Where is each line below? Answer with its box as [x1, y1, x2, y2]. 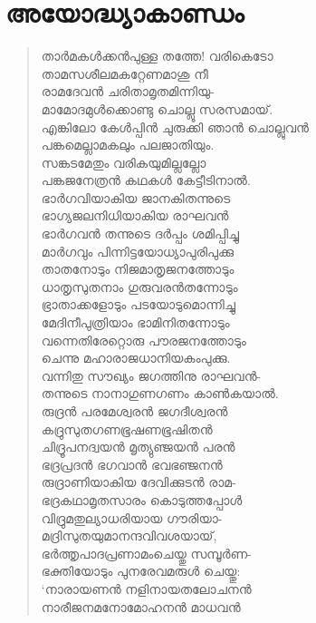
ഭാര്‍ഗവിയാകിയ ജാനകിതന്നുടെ [41, 188, 231, 207]
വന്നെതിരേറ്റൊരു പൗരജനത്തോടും [41, 330, 246, 349]
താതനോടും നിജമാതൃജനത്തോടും [41, 259, 235, 278]
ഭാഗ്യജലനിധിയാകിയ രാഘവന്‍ [41, 206, 229, 225]
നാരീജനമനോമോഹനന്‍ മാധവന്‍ [41, 597, 241, 616]
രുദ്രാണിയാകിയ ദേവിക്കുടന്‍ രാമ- [41, 472, 236, 492]
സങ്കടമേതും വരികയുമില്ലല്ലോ [41, 152, 206, 171]
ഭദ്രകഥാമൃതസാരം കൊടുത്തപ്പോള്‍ [41, 490, 243, 509]
